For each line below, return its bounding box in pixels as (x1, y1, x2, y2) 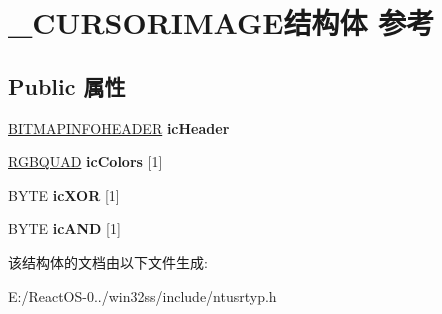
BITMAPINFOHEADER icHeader (8, 117, 230, 138)
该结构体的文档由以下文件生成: (8, 251, 208, 272)
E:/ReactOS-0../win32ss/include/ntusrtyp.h (8, 285, 277, 306)
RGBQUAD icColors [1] (8, 151, 163, 172)
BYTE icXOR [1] (8, 184, 120, 205)
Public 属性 (8, 70, 126, 101)
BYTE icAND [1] (8, 218, 121, 239)
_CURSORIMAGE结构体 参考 (8, 2, 435, 43)
